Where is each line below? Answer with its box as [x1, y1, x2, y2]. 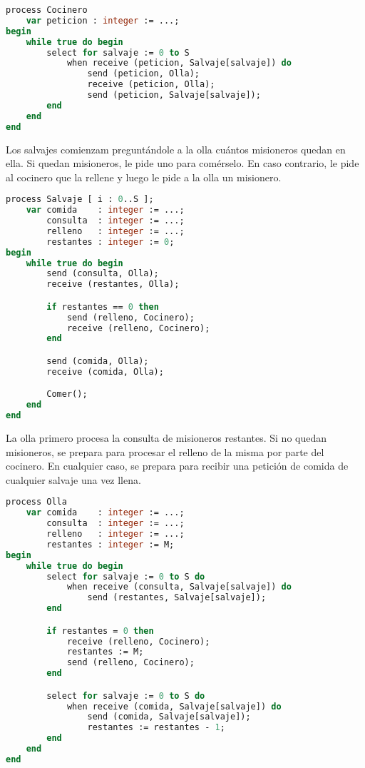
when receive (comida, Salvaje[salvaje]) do [66, 701, 282, 712]
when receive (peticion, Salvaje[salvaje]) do [66, 58, 292, 69]
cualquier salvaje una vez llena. [6, 472, 141, 487]
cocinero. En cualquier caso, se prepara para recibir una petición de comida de [6, 458, 349, 473]
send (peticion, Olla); [87, 69, 200, 79]
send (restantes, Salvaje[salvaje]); [87, 592, 267, 603]
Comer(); [46, 389, 88, 400]
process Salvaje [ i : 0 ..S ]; [6, 194, 154, 205]
